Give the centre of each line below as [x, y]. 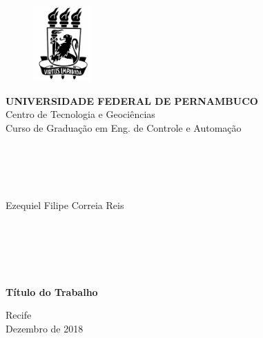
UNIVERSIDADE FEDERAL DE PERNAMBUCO [132, 100]
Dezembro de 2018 [45, 328]
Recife [19, 315]
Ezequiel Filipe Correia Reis [65, 205]
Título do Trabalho [52, 291]
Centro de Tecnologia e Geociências [80, 114]
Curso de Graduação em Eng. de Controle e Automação [124, 127]
